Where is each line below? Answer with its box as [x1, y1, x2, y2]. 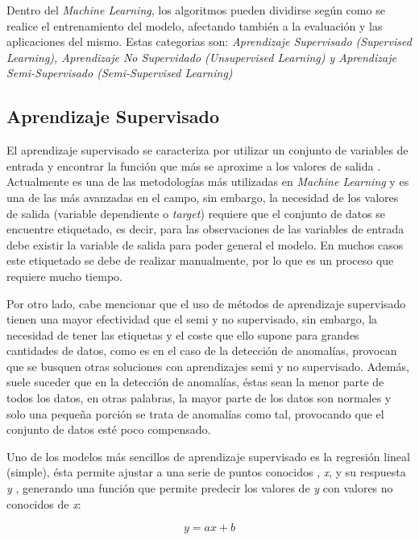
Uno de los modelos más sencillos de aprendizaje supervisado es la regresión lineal [6, 447, 410, 464]
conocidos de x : [6, 495, 81, 512]
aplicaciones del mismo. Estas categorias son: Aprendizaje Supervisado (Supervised [6, 33, 412, 50]
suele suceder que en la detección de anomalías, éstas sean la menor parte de [6, 373, 384, 390]
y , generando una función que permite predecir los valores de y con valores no [6, 480, 393, 497]
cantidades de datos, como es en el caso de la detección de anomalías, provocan [6, 342, 397, 359]
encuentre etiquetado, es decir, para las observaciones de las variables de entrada [6, 221, 404, 237]
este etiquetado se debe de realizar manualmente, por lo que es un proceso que [6, 252, 394, 269]
